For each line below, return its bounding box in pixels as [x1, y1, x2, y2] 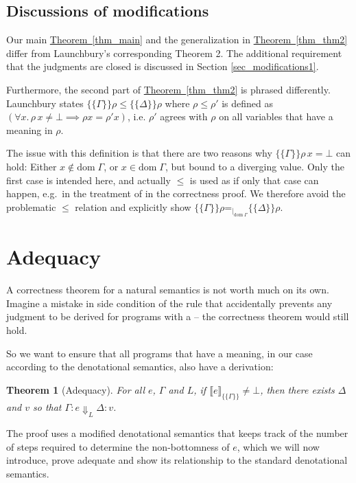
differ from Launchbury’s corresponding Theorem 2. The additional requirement [6, 45, 342, 60]
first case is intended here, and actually [6, 172, 171, 187]
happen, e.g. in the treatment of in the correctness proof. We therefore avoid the [6, 186, 346, 201]
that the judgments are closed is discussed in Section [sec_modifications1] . [6, 59, 319, 74]
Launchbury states [6, 96, 84, 110]
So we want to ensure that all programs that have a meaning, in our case [6, 346, 313, 360]
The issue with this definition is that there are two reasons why [6, 146, 272, 160]
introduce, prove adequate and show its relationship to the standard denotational [6, 453, 348, 467]
